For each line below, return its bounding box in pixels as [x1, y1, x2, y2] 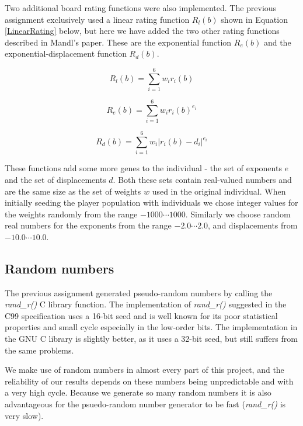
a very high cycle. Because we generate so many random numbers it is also [5, 386, 271, 399]
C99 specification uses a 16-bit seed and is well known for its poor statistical [5, 309, 278, 321]
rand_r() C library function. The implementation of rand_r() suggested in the [5, 298, 287, 310]
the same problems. [5, 344, 74, 356]
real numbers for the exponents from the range [5, 219, 172, 231]
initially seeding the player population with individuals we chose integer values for [5, 196, 298, 209]
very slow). [5, 409, 44, 421]
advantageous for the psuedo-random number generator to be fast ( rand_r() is [5, 398, 286, 410]
